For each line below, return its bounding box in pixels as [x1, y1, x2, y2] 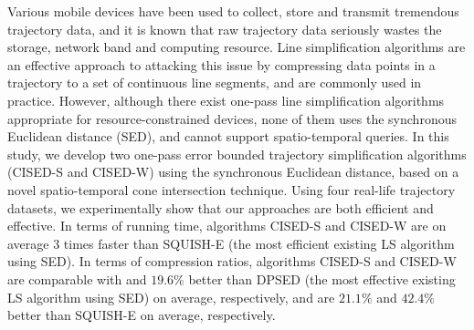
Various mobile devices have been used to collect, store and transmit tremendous [7, 2, 459, 20]
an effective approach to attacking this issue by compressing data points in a [7, 55, 436, 74]
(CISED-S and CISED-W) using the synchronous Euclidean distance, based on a [7, 162, 459, 181]
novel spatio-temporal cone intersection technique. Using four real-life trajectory [7, 180, 456, 199]
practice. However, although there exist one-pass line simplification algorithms [7, 90, 445, 109]
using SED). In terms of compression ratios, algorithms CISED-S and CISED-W [7, 252, 457, 271]
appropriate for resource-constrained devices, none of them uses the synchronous [7, 108, 457, 128]
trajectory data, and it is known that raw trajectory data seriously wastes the [7, 19, 442, 38]
